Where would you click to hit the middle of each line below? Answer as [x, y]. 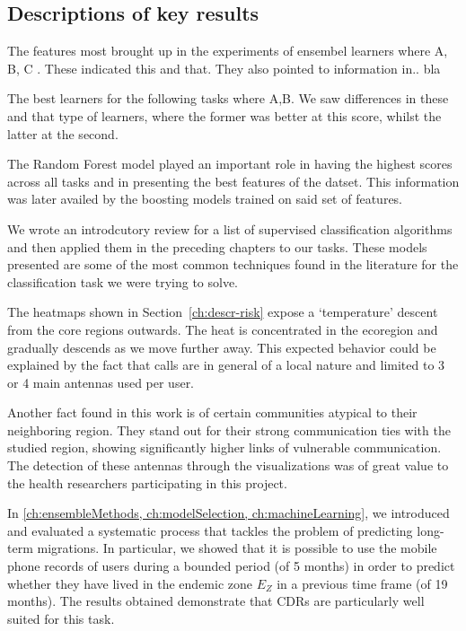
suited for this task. [61, 618]
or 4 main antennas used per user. [101, 382]
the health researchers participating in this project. [147, 482]
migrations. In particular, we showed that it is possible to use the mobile [237, 548]
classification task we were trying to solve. [123, 281]
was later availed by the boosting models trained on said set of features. [205, 199]
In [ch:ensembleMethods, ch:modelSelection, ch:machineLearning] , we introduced [229, 513]
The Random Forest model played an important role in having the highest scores [230, 164]
